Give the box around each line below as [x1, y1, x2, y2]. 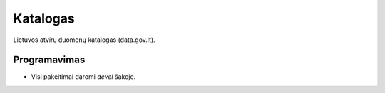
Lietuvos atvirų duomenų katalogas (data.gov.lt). [13, 35, 156, 44]
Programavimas [13, 54, 86, 66]
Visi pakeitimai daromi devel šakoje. [31, 72, 136, 81]
